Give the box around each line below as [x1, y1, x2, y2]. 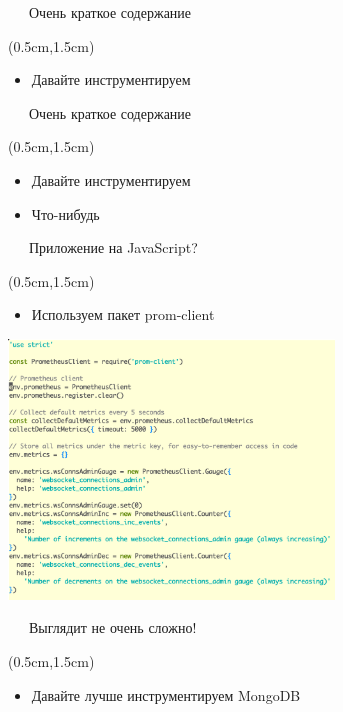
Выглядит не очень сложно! [28, 617, 197, 638]
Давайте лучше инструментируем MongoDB [31, 684, 301, 705]
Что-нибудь [31, 203, 100, 224]
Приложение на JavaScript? [28, 237, 198, 258]
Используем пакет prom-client [31, 304, 215, 325]
